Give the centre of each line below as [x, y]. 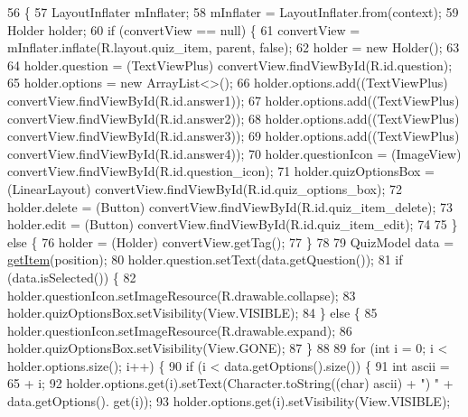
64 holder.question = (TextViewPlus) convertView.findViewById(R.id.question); [230, 65]
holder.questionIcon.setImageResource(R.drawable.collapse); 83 [182, 295]
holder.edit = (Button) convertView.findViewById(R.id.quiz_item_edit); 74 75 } [233, 224]
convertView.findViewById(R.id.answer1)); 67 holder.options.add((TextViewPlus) [234, 100]
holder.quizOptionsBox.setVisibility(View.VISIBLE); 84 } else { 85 [192, 313]
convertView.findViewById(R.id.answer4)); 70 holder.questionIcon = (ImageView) [234, 153]
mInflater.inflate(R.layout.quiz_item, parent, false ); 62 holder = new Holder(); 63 [234, 47]
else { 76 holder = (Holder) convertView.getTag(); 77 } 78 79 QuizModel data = [231, 241]
